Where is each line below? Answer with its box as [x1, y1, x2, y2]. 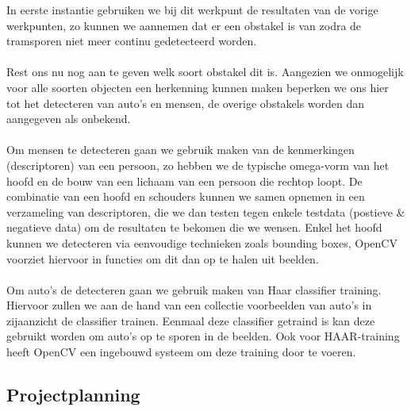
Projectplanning [6, 382, 140, 407]
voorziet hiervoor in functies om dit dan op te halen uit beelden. [6, 250, 319, 267]
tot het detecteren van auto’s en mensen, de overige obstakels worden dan [6, 94, 365, 111]
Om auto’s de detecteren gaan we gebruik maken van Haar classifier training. [6, 281, 382, 298]
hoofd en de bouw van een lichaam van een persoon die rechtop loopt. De [6, 172, 363, 189]
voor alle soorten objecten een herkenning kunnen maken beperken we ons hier [6, 79, 389, 95]
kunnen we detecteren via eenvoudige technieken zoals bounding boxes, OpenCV [6, 234, 398, 251]
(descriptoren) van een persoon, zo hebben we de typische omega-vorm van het [6, 156, 390, 173]
